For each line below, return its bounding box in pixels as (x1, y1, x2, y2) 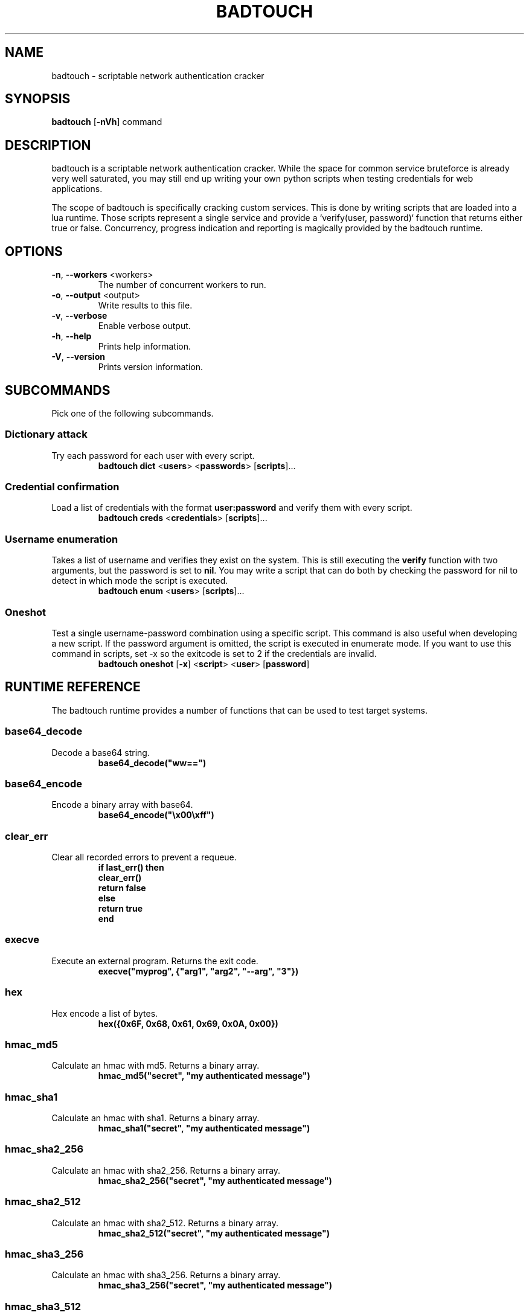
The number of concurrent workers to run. (98, 280, 266, 290)
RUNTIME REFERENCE (5, 679, 141, 695)
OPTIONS (5, 243, 63, 259)
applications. (51, 184, 103, 194)
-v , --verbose (51, 310, 107, 321)
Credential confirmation (5, 481, 120, 493)
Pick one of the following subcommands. (51, 408, 214, 418)
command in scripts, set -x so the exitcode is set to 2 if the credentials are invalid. (51, 648, 377, 659)
